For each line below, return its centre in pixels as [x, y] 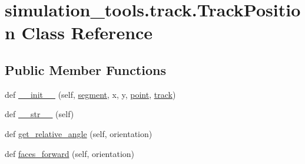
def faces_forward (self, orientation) [70, 153]
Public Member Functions [85, 69]
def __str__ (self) [39, 114]
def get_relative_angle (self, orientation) [79, 133]
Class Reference [87, 33]
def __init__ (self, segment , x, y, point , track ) [90, 94]
